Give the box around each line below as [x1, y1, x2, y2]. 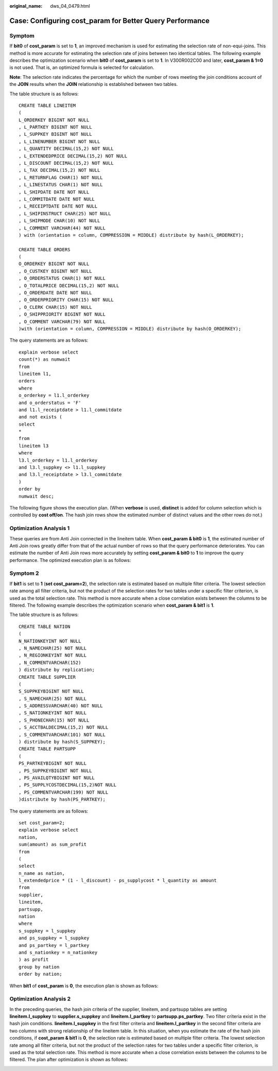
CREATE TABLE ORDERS [19, 247, 71, 252]
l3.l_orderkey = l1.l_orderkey [19, 457, 98, 463]
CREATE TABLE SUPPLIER [19, 674, 76, 680]
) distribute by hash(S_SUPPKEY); [19, 739, 106, 745]
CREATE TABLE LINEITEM [19, 102, 76, 108]
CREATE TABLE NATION [19, 623, 71, 629]
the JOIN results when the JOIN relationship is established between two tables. [9, 81, 178, 87]
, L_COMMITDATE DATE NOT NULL [19, 196, 95, 202]
